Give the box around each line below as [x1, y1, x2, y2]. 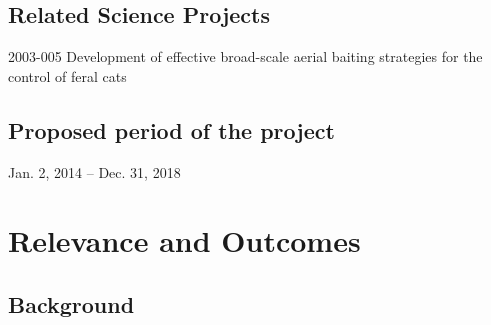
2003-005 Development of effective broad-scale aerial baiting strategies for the [8, 46, 483, 67]
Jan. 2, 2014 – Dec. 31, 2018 [8, 161, 181, 182]
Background [8, 288, 135, 319]
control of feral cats [8, 65, 127, 86]
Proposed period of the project [8, 114, 335, 145]
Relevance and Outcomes [8, 220, 361, 261]
